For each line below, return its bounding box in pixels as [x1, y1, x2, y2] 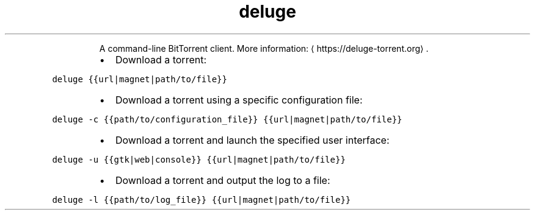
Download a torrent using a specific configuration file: [115, 93, 363, 106]
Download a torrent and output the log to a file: [115, 174, 330, 186]
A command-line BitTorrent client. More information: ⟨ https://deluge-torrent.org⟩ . [99, 43, 429, 54]
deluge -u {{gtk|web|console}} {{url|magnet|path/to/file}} [52, 154, 346, 164]
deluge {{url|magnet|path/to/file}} [52, 74, 227, 84]
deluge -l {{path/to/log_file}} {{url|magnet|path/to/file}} [52, 194, 351, 205]
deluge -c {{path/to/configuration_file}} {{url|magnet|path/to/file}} [52, 114, 402, 124]
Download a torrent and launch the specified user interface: [115, 133, 390, 146]
